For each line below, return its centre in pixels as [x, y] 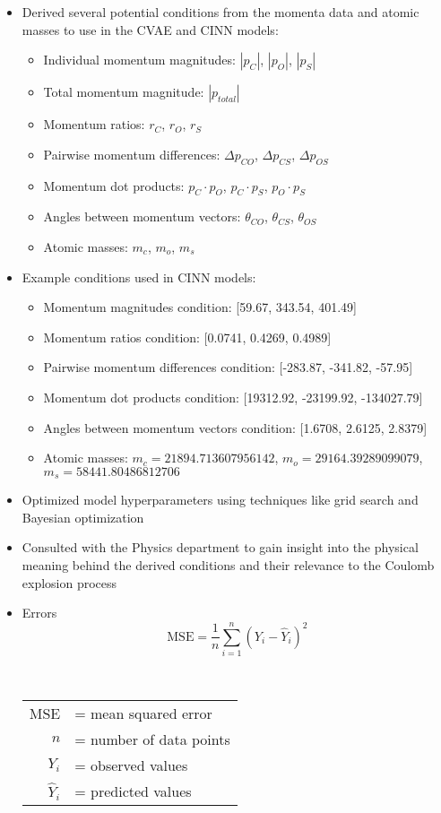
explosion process [69, 582]
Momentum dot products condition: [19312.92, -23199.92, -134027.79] [233, 397]
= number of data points [152, 739]
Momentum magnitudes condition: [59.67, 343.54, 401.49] [200, 307]
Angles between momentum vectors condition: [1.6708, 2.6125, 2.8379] [235, 427]
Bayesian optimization [83, 517]
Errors [39, 613]
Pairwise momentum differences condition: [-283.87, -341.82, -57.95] [228, 367]
